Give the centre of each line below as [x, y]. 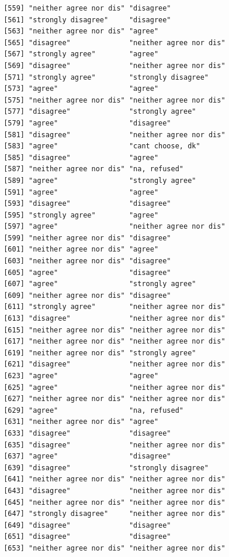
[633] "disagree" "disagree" [87, 433]
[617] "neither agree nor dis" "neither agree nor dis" [114, 342]
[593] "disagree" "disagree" [87, 204]
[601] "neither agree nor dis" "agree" [81, 249]
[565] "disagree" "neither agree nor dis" [114, 43]
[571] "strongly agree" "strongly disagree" [106, 77]
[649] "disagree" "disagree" [87, 525]
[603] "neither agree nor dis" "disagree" [87, 261]
